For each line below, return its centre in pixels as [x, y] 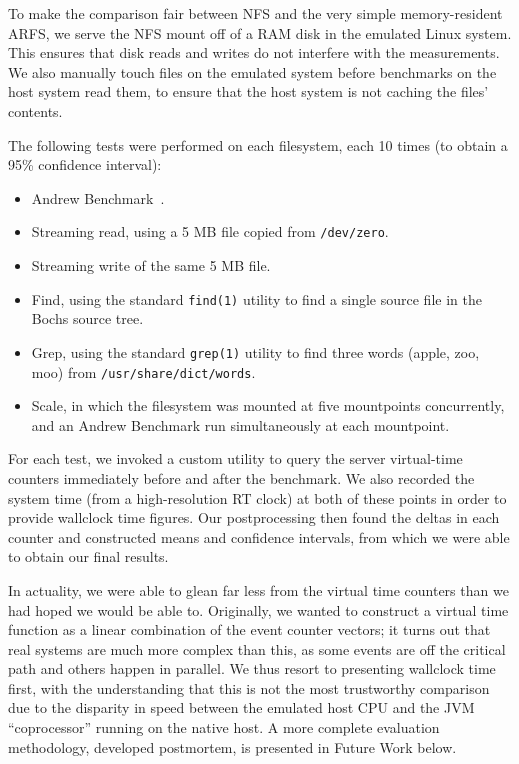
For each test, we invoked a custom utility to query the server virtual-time [235, 458]
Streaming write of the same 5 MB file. [151, 265]
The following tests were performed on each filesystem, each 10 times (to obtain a [258, 144]
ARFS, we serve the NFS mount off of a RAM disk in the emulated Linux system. [260, 32]
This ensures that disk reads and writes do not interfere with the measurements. [254, 52]
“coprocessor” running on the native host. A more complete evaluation [224, 727]
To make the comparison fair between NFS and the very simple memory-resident [255, 13]
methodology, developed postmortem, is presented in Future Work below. [232, 746]
